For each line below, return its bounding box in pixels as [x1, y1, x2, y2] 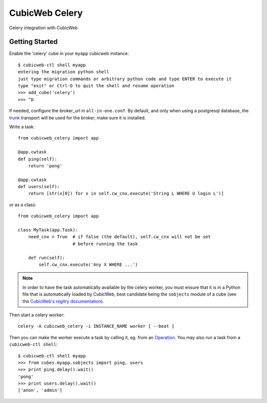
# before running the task [72, 241, 138, 247]
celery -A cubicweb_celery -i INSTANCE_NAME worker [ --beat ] [18, 323, 175, 329]
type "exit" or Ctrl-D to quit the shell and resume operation [18, 83, 175, 89]
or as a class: [9, 201, 37, 207]
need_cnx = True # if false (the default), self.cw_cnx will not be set [28, 234, 211, 240]
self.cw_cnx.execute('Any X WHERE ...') [39, 262, 138, 267]
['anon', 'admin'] [18, 388, 63, 393]
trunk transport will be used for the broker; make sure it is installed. [9, 114, 146, 121]
